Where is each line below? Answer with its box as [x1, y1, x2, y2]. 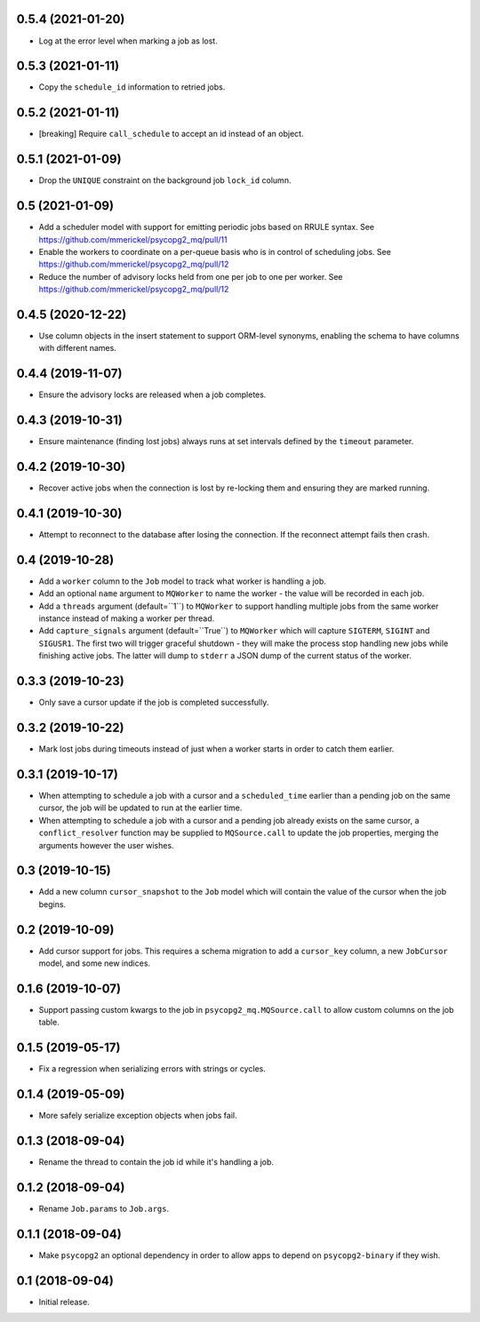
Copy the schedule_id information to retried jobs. [38, 82, 226, 92]
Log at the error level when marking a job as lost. [38, 36, 218, 46]
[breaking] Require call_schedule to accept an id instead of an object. [38, 129, 304, 139]
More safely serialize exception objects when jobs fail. [38, 1111, 237, 1121]
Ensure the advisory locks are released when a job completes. [38, 389, 267, 400]
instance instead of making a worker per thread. [38, 613, 215, 624]
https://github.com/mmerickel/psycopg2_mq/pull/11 [38, 234, 228, 244]
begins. [38, 898, 67, 910]
